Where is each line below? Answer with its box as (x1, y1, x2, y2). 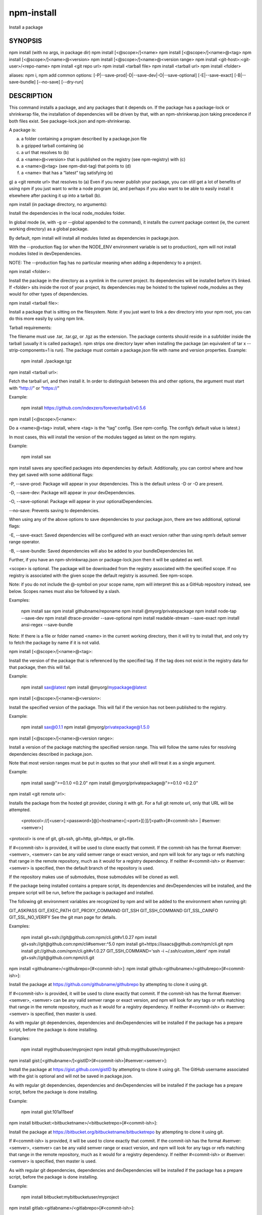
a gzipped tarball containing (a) (21, 142, 84, 148)
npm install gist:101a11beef (21, 1109, 74, 1115)
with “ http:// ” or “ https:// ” (9, 385, 60, 391)
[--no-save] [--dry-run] (36, 79, 83, 85)
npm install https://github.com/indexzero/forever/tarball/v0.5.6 (21, 405, 146, 411)
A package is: (9, 127, 36, 133)
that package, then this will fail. (9, 664, 71, 670)
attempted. (9, 807, 31, 813)
